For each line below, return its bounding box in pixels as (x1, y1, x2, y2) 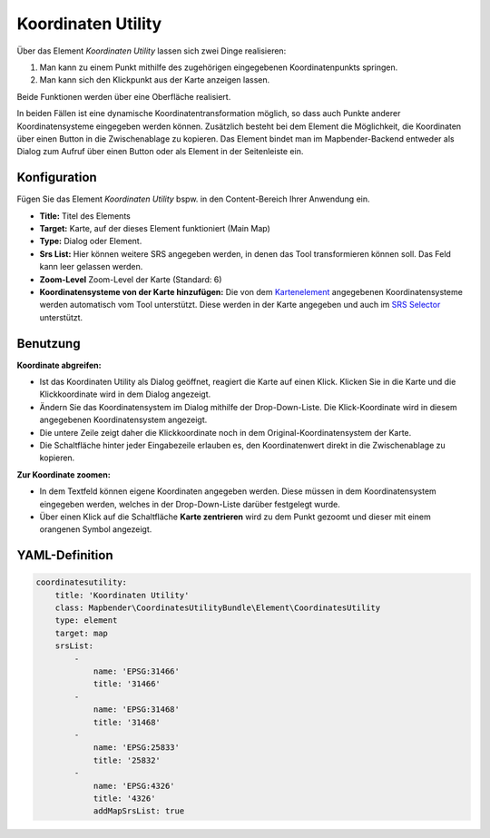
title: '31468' (93, 717, 161, 727)
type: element (54, 616, 118, 626)
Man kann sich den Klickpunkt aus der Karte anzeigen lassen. (39, 74, 270, 85)
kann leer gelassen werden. (39, 261, 143, 272)
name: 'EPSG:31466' (93, 666, 181, 676)
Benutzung (16, 336, 81, 351)
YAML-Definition (16, 547, 113, 563)
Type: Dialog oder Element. (39, 236, 142, 247)
